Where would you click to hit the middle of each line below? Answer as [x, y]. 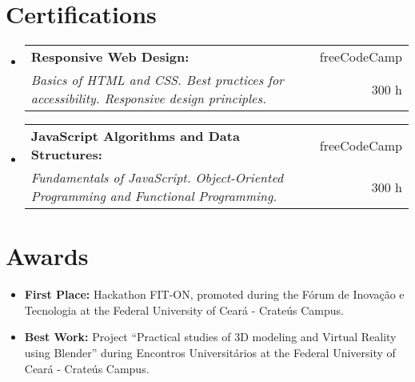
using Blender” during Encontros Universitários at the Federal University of [210, 353]
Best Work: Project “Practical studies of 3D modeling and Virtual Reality [210, 337]
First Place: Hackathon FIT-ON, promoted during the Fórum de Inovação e [214, 294]
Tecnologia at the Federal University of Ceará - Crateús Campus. [184, 310]
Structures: [66, 155]
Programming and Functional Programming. [154, 196]
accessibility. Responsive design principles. [148, 99]
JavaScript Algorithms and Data [135, 136]
